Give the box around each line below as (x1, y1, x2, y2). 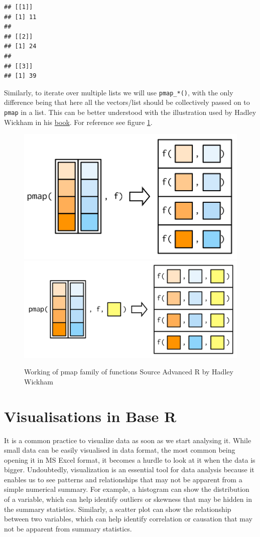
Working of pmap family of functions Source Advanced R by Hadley (24, 366, 233, 377)
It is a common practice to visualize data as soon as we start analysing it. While (4, 435, 251, 445)
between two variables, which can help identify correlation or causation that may (4, 513, 252, 524)
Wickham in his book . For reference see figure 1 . (4, 116, 153, 127)
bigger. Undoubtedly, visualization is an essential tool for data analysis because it (4, 464, 254, 475)
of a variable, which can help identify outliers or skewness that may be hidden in (4, 494, 252, 504)
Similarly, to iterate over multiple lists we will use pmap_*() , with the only (4, 87, 233, 97)
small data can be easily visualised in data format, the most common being (4, 445, 235, 455)
